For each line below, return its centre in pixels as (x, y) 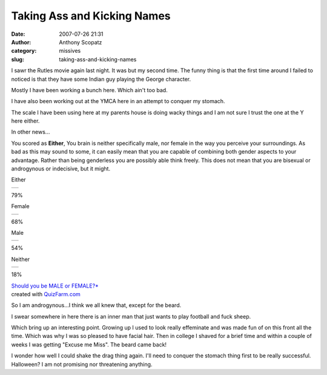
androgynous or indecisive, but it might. (61, 169)
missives (70, 51)
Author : (21, 42)
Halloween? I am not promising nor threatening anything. (82, 364)
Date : (18, 34)
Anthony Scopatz (81, 42)
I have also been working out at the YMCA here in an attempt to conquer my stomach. (118, 101)
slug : (18, 59)
